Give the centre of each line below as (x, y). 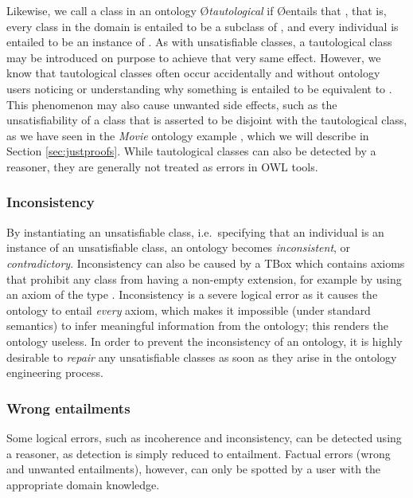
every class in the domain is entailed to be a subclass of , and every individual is (203, 26)
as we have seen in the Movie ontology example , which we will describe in (188, 135)
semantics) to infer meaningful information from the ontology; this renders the (198, 325)
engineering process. (55, 373)
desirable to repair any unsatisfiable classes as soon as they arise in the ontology (202, 357)
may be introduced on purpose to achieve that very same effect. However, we (194, 57)
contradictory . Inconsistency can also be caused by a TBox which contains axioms (206, 263)
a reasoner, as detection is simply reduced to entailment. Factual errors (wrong (199, 453)
